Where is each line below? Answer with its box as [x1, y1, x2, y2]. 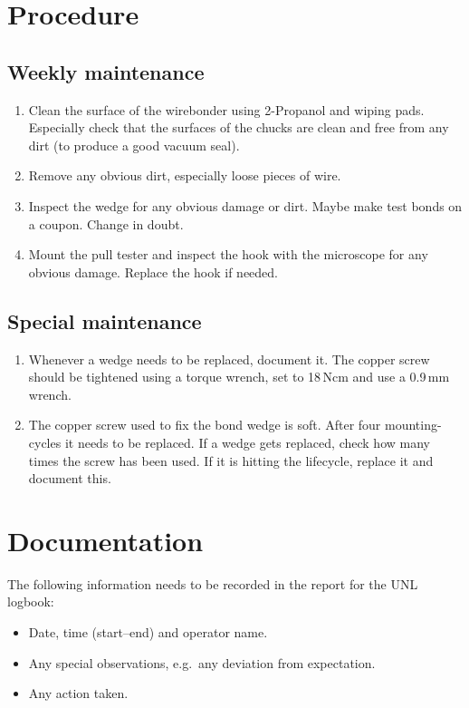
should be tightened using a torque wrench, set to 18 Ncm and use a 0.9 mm [28, 367, 450, 386]
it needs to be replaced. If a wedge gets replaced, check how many [64, 432, 430, 451]
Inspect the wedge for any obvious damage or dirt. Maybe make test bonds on [28, 196, 463, 215]
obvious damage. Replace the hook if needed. [28, 262, 279, 281]
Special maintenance [7, 306, 202, 335]
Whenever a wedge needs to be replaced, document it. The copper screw [28, 349, 430, 368]
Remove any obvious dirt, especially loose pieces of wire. [28, 166, 341, 185]
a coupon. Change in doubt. [28, 214, 184, 233]
